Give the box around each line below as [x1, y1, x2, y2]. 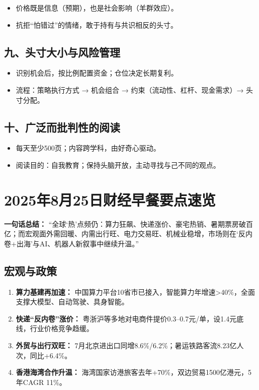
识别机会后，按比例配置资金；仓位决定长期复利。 [16, 68, 178, 78]
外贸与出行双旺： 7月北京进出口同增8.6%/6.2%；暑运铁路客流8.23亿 [16, 340, 237, 351]
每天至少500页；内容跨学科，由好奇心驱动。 [16, 143, 160, 153]
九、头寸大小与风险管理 [4, 44, 120, 59]
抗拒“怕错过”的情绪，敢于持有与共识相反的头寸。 [16, 19, 178, 30]
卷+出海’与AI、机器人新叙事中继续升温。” [4, 238, 139, 248]
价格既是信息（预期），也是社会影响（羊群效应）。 [16, 3, 178, 13]
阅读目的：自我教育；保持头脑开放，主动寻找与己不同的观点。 [16, 159, 220, 170]
